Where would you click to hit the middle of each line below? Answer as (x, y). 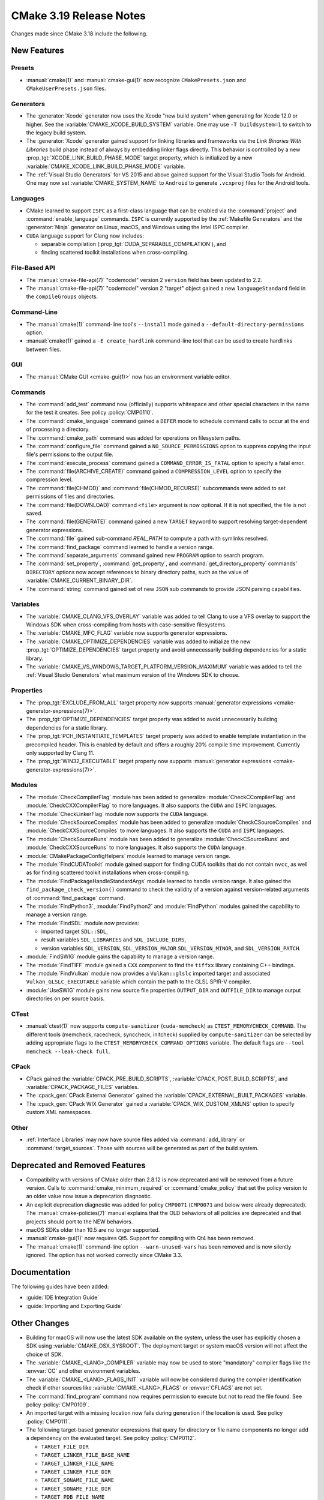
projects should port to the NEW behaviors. (79, 1222)
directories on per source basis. (65, 998)
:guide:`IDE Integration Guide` (63, 1297)
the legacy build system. (56, 133)
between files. (43, 349)
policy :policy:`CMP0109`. (58, 1405)
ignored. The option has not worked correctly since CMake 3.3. (104, 1255)
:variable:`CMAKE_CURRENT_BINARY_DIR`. (79, 580)
